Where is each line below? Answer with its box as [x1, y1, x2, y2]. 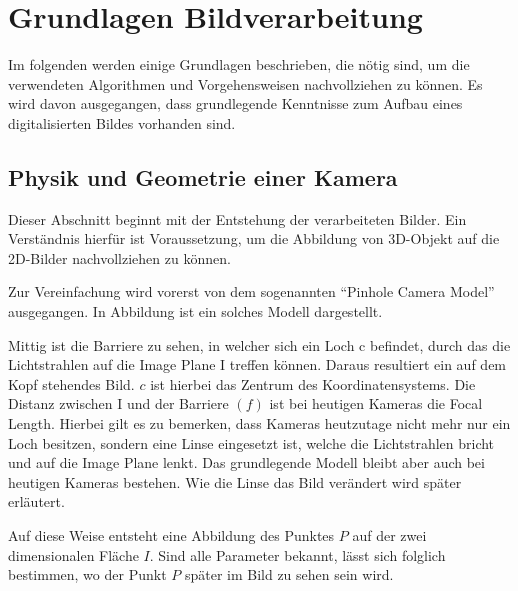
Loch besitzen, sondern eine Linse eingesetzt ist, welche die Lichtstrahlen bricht [8, 432, 495, 453]
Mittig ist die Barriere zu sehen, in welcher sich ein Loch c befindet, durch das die [8, 334, 511, 355]
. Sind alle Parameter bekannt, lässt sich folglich [149, 544, 446, 565]
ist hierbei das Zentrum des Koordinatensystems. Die [150, 373, 476, 394]
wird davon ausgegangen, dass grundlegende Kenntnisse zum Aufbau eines [8, 93, 463, 114]
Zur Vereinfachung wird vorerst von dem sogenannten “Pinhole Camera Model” [8, 281, 495, 302]
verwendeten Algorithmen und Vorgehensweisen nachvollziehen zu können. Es [8, 73, 483, 94]
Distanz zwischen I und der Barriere [8, 393, 229, 414]
